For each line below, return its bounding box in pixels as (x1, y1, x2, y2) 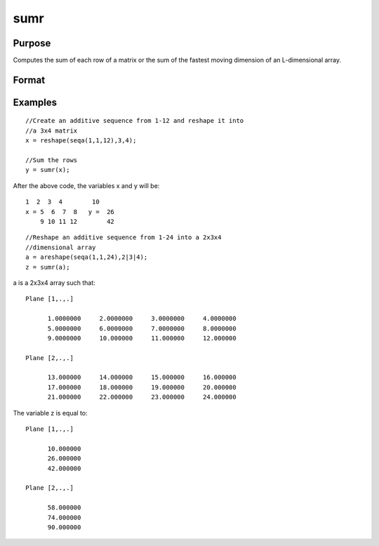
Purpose (13, 37, 51, 49)
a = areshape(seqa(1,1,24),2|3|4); (25, 253, 148, 261)
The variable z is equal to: (13, 408, 88, 417)
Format (13, 74, 46, 86)
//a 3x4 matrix (25, 126, 78, 135)
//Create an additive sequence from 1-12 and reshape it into (25, 116, 244, 125)
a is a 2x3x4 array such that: (13, 278, 96, 287)
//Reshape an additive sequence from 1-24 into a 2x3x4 (25, 234, 222, 241)
